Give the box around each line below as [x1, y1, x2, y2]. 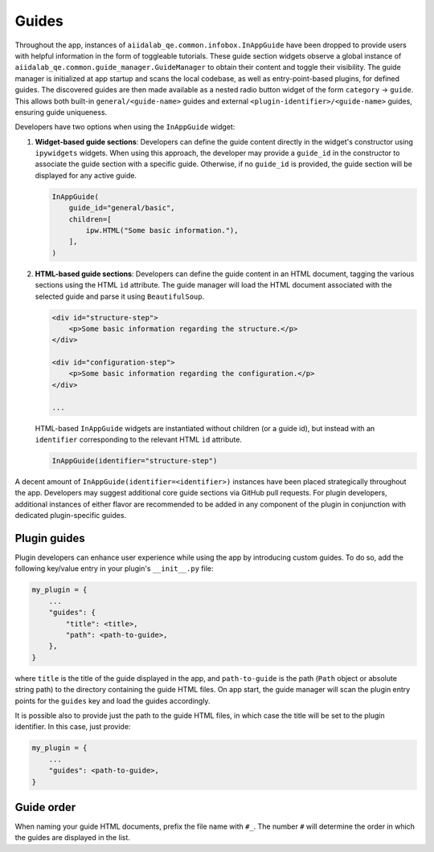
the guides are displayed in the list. [14, 833, 130, 842]
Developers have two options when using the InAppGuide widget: [14, 122, 235, 132]
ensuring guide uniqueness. [14, 107, 108, 116]
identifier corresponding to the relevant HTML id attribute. [35, 434, 243, 445]
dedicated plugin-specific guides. [14, 511, 127, 520]
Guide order [14, 800, 76, 814]
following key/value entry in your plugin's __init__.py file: [14, 564, 214, 573]
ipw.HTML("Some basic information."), [85, 226, 239, 234]
